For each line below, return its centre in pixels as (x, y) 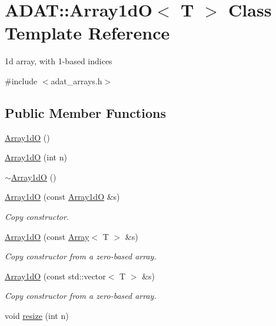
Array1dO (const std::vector (55, 276)
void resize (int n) (37, 316)
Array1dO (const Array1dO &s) (62, 197)
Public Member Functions (85, 112)
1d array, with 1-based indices (59, 61)
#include (21, 80)
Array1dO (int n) (36, 157)
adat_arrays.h (77, 80)
